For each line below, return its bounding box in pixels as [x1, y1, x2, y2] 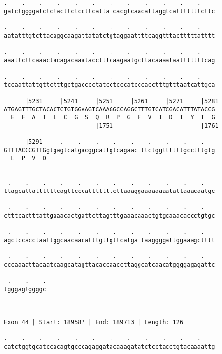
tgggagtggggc [4, 285, 46, 293]
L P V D [11, 155, 46, 162]
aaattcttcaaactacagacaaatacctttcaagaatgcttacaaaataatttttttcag [4, 56, 215, 64]
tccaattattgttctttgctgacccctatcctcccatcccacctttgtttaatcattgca [4, 81, 215, 88]
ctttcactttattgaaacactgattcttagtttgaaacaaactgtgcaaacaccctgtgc [4, 212, 215, 219]
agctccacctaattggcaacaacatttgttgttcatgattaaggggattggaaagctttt [4, 237, 215, 244]
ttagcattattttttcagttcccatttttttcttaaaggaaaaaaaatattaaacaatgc [4, 188, 215, 195]
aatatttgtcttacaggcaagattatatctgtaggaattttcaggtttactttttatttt [4, 32, 215, 39]
